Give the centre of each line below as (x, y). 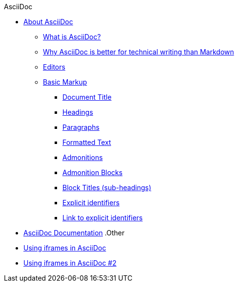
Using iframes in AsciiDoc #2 (70, 263)
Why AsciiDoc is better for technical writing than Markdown (139, 52)
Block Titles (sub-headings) (107, 188)
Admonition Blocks (93, 172)
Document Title (87, 97)
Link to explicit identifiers (103, 218)
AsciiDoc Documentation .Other (74, 233)
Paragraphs (81, 127)
